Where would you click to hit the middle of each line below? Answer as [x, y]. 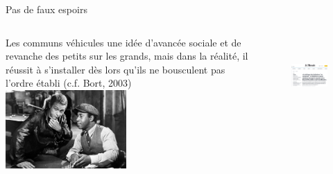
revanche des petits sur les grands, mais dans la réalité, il [127, 56]
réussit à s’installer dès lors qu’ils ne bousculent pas [116, 69]
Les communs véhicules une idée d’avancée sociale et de [123, 42]
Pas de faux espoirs [46, 9]
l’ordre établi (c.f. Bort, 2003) [69, 83]
